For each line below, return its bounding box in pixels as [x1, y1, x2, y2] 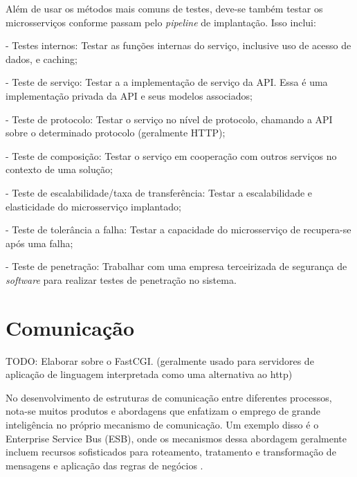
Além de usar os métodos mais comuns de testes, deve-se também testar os [6, 1, 323, 15]
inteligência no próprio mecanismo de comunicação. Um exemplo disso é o [6, 417, 319, 431]
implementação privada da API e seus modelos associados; [6, 88, 253, 102]
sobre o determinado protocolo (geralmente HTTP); [6, 125, 226, 140]
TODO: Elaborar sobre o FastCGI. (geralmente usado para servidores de [6, 353, 314, 368]
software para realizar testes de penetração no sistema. [6, 272, 237, 287]
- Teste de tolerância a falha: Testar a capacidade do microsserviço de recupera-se [6, 222, 351, 237]
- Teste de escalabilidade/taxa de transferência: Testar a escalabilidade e [6, 185, 313, 199]
